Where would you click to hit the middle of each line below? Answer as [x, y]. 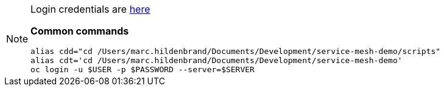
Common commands [80, 31]
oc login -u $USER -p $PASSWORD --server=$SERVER [143, 69]
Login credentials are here [90, 9]
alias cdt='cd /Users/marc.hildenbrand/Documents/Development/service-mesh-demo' [217, 60]
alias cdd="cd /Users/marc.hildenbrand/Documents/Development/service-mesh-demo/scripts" [236, 51]
